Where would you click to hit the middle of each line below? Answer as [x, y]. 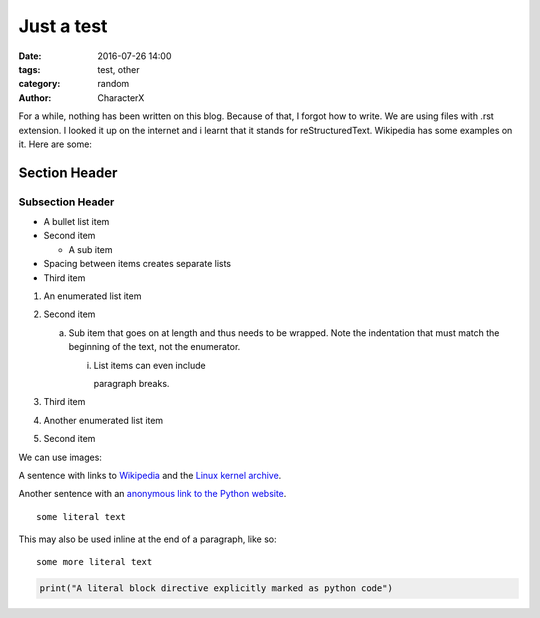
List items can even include [149, 365]
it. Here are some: [55, 144]
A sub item [91, 249]
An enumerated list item [92, 296]
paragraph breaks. [131, 383]
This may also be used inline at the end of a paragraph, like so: [147, 539]
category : [39, 84]
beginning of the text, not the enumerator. [154, 347]
